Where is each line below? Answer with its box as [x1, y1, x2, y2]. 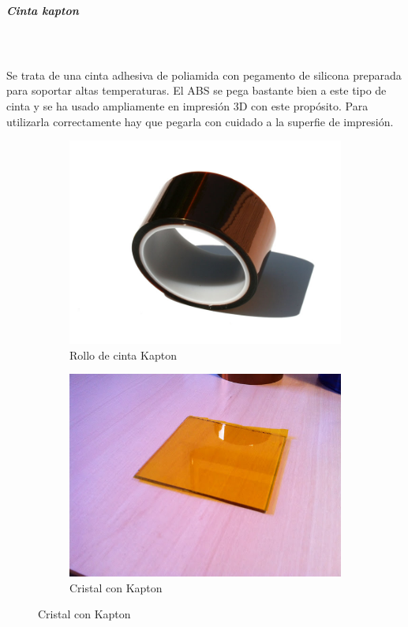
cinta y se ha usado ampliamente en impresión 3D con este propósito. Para [6, 97, 369, 114]
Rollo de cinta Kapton [69, 346, 177, 363]
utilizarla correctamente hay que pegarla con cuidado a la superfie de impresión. [6, 113, 394, 129]
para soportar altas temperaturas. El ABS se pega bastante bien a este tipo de [6, 82, 387, 99]
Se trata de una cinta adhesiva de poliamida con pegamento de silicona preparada [6, 66, 402, 83]
